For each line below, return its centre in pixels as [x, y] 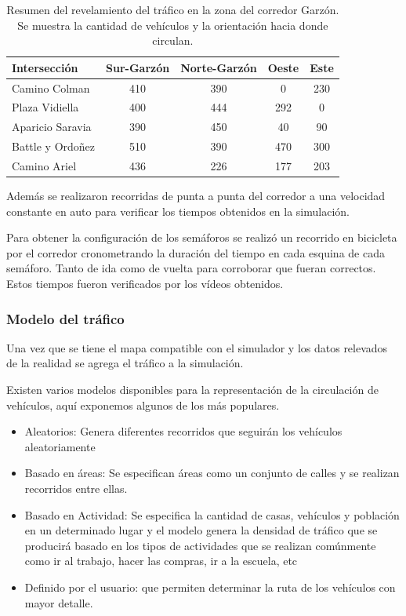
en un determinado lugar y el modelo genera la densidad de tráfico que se [201, 530]
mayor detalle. [59, 602]
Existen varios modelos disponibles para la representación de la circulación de [192, 390]
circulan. [173, 40]
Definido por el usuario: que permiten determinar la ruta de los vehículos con [210, 587]
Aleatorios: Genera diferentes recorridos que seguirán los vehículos [183, 431]
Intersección [45, 67]
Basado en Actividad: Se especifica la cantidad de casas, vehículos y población [212, 514]
